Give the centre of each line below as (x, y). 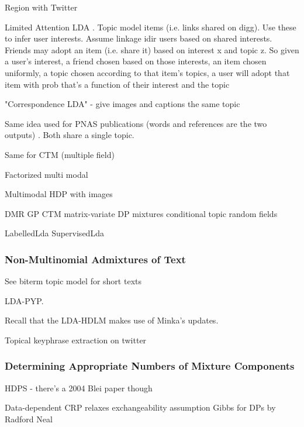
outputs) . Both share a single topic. (70, 135)
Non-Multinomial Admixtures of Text (95, 259)
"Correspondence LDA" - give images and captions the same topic (122, 104)
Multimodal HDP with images (59, 194)
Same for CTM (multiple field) (60, 154)
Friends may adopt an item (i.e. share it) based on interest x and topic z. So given (152, 49)
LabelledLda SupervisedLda (54, 233)
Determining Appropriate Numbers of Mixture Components (150, 366)
